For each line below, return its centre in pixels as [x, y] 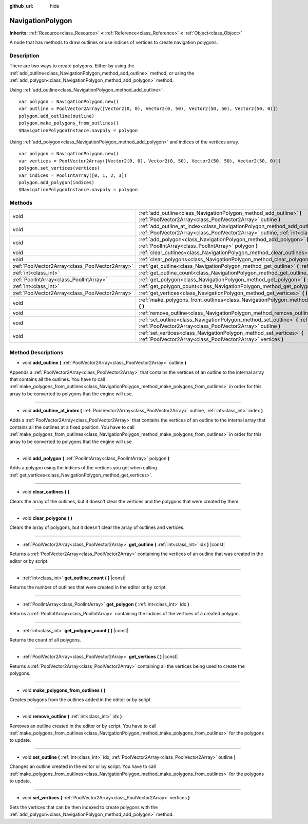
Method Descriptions [36, 352]
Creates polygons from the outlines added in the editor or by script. [81, 700]
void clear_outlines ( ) [46, 492]
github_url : [21, 6]
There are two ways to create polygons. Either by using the [72, 66]
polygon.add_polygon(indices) [57, 182]
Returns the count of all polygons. [45, 639]
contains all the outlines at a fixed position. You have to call [72, 427]
